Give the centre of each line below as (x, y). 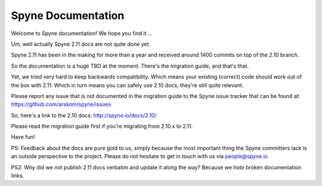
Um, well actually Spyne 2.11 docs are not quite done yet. (81, 44)
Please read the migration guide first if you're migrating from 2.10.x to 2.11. (102, 126)
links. (18, 176)
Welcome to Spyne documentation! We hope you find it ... (82, 33)
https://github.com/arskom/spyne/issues (61, 105)
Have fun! (23, 137)
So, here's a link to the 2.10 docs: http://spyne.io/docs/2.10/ (84, 115)
